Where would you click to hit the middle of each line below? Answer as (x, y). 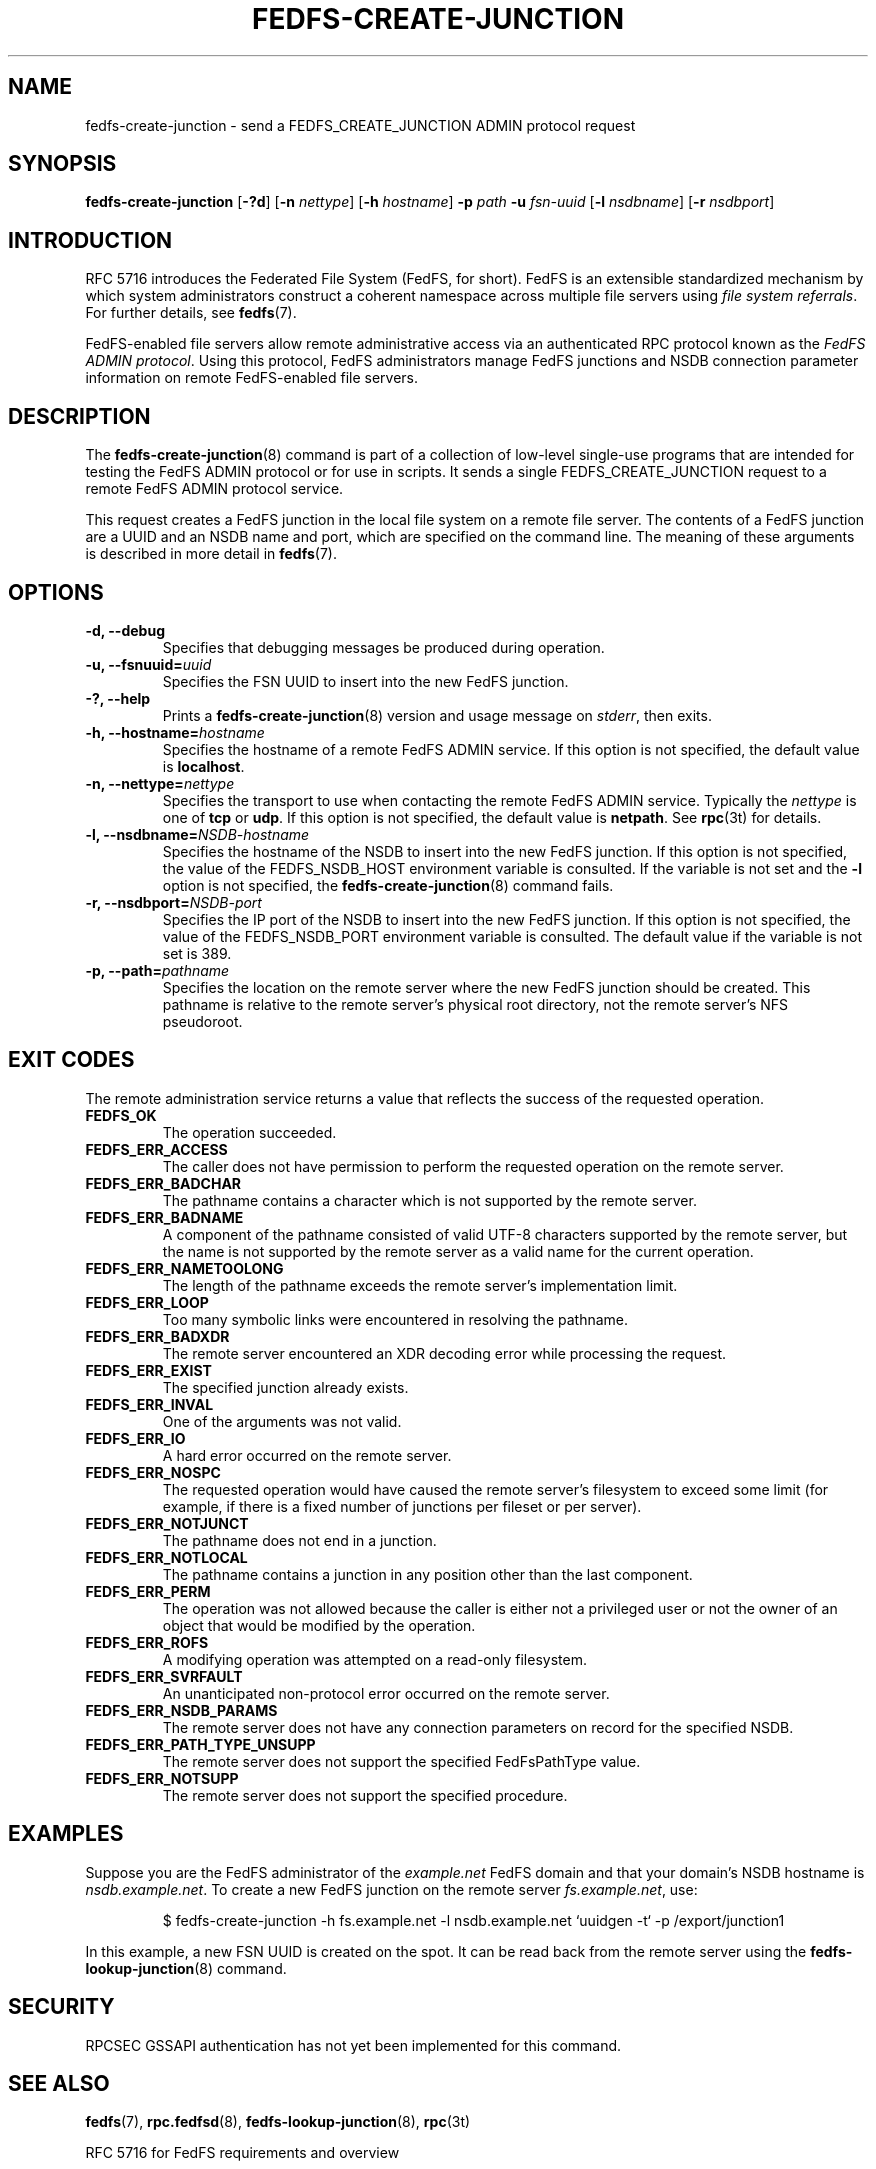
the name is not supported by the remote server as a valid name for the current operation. (458, 1251)
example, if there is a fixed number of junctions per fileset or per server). (402, 1506)
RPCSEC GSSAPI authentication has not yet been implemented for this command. (353, 2045)
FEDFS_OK (121, 1115)
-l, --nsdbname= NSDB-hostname (197, 834)
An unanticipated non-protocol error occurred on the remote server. (386, 1693)
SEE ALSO (59, 2083)
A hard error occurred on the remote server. (307, 1455)
